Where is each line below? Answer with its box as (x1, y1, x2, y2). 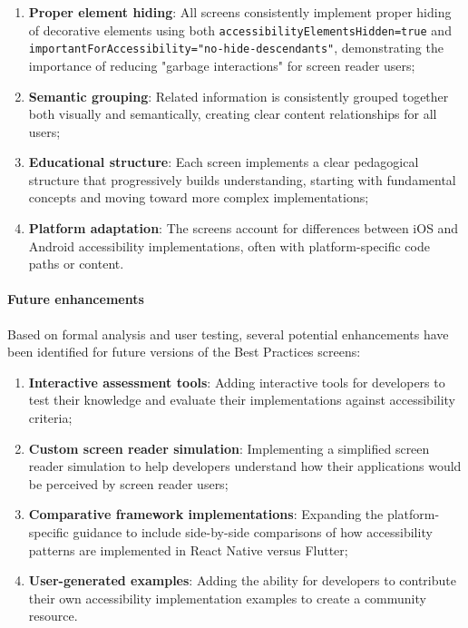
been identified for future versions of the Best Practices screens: (7, 342, 361, 361)
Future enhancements (7, 289, 144, 309)
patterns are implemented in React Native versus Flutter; (28, 540, 348, 559)
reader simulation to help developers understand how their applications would (28, 456, 462, 476)
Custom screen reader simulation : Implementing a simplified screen (28, 438, 430, 457)
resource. (28, 606, 78, 625)
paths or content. (28, 254, 124, 273)
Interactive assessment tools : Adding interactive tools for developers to (28, 372, 445, 391)
